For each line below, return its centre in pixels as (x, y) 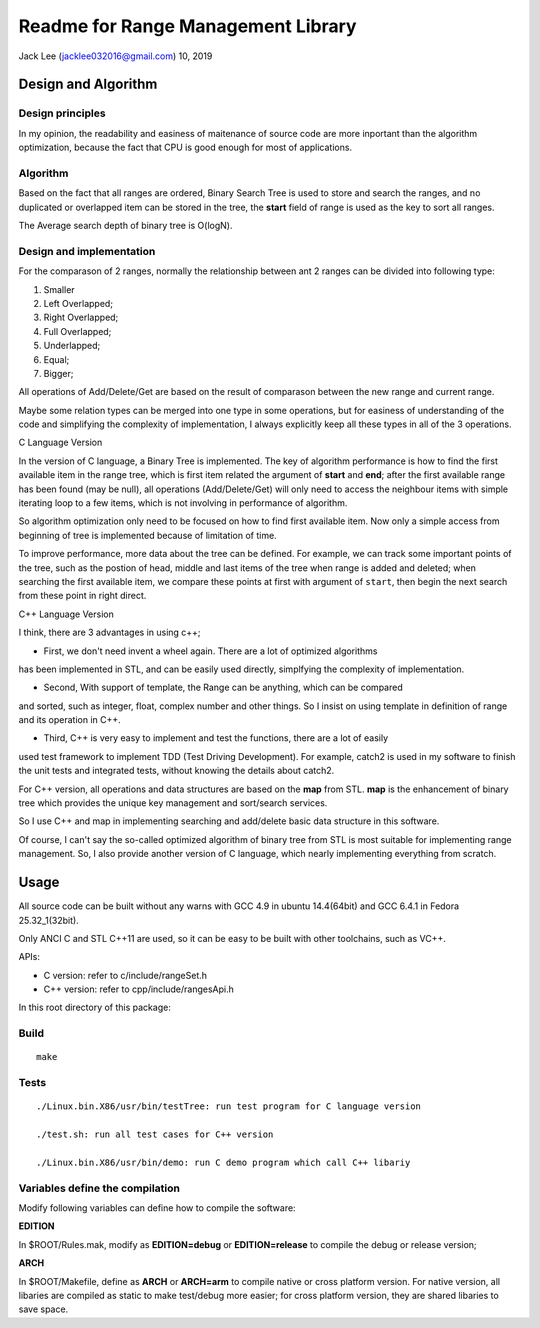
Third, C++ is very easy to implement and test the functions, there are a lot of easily (216, 738)
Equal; (56, 359)
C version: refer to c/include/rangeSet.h (125, 975)
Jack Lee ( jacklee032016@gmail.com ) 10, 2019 (115, 56)
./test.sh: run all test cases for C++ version (155, 1134)
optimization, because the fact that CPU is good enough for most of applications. (185, 147)
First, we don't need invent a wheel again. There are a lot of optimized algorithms (210, 651)
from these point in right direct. (82, 596)
